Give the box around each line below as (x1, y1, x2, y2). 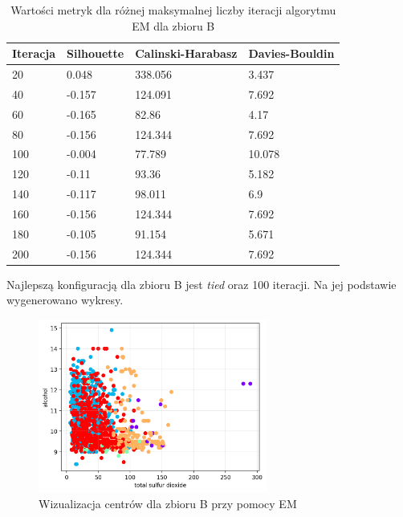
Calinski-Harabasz (135, 45, 238, 62)
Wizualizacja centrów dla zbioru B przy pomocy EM (39, 495, 297, 511)
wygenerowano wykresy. (6, 291, 124, 308)
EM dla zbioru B (132, 17, 215, 34)
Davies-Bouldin (248, 45, 335, 62)
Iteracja (12, 45, 56, 62)
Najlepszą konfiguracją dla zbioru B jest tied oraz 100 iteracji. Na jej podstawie (6, 275, 397, 292)
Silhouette (67, 45, 124, 62)
